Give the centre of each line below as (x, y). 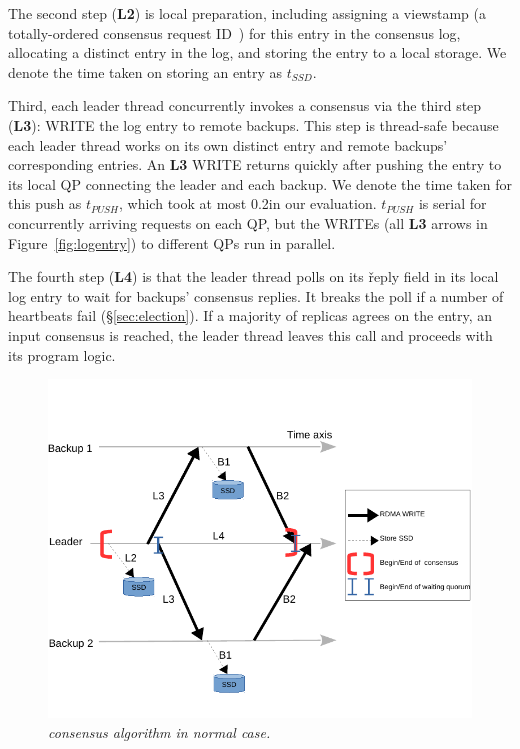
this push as (45, 203)
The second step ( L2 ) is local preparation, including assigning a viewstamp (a (247, 13)
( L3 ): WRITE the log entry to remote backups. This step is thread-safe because (253, 124)
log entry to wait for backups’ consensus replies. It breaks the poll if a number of (256, 295)
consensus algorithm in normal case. (159, 731)
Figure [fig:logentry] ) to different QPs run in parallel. (172, 242)
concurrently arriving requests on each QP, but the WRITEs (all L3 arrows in (248, 222)
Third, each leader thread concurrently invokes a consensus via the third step (245, 105)
